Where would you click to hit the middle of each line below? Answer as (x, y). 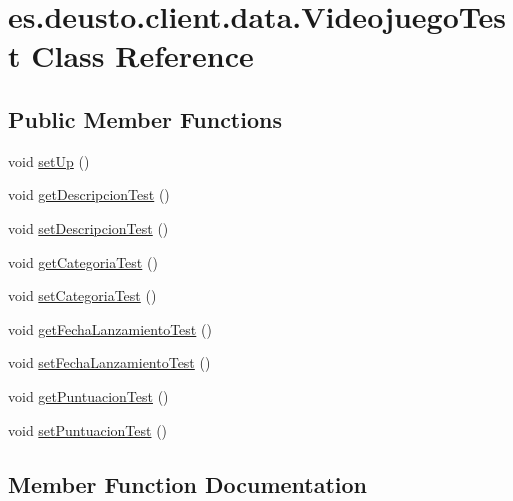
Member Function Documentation (188, 483)
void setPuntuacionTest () (88, 429)
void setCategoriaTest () (82, 295)
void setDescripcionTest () (88, 227)
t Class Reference (131, 55)
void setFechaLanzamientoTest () (109, 362)
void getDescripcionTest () (89, 194)
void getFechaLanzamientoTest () (110, 328)
